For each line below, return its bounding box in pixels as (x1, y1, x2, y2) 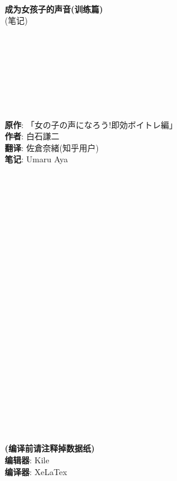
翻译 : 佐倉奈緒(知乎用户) (5, 141, 99, 153)
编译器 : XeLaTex (5, 465, 67, 477)
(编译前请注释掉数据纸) (5, 442, 95, 454)
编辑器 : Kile (5, 453, 50, 466)
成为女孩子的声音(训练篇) (5, 2, 103, 15)
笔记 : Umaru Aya (5, 153, 68, 165)
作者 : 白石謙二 (5, 130, 60, 142)
